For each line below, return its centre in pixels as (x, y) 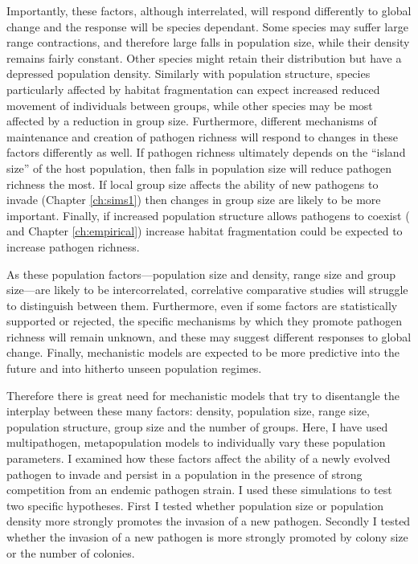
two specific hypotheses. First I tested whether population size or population (195, 505)
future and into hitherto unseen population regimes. (134, 368)
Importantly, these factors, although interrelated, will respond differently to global (209, 10)
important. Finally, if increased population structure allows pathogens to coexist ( (208, 215)
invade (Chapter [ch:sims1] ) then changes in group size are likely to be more (194, 200)
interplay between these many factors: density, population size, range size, (188, 411)
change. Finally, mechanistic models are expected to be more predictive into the (203, 352)
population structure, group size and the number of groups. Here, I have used (197, 426)
